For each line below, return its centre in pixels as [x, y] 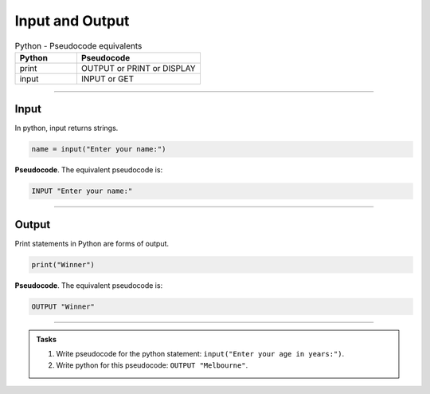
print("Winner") [63, 264]
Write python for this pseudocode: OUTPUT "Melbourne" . [152, 365]
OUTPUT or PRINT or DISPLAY [138, 68]
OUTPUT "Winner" [63, 306]
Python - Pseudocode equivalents [78, 45]
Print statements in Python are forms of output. [92, 243]
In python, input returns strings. [66, 128]
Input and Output [72, 21]
